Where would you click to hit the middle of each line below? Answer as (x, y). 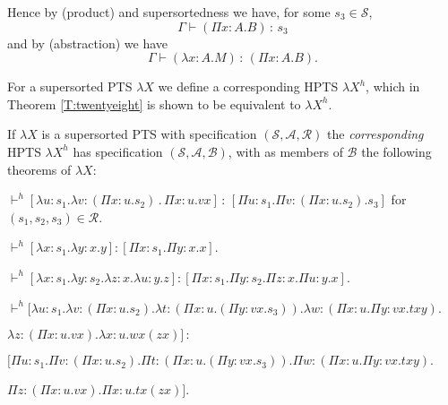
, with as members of (285, 151)
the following (396, 151)
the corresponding (375, 134)
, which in (393, 86)
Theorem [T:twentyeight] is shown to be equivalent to (154, 103)
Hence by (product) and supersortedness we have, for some (169, 12)
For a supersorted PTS (70, 86)
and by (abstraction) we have (88, 43)
